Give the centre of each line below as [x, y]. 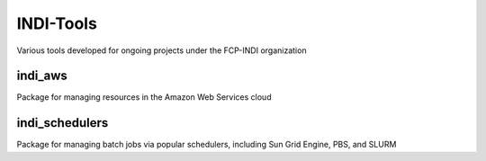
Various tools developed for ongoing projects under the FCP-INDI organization [162, 50]
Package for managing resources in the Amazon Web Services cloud [144, 97]
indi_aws [42, 76]
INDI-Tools [57, 23]
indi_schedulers [63, 123]
